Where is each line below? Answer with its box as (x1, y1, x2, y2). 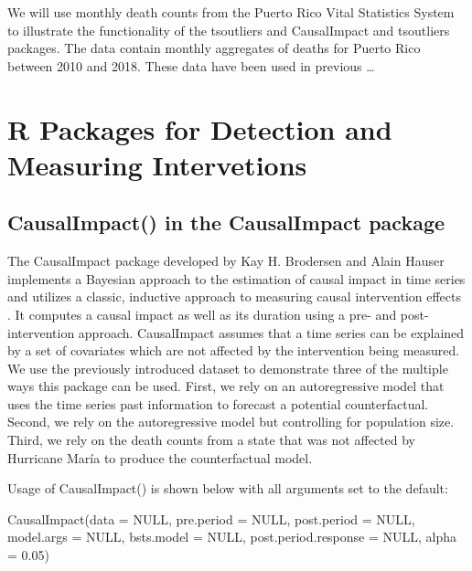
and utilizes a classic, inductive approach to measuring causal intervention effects (7, 287, 461, 306)
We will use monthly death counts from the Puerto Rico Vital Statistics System (7, 3, 455, 21)
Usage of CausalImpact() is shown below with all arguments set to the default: (7, 479, 448, 498)
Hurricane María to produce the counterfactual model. (7, 448, 313, 467)
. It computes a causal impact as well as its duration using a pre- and (7, 304, 397, 323)
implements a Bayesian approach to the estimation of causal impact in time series (7, 269, 466, 288)
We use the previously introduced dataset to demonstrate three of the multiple (7, 358, 448, 377)
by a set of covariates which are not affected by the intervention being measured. (7, 341, 460, 360)
